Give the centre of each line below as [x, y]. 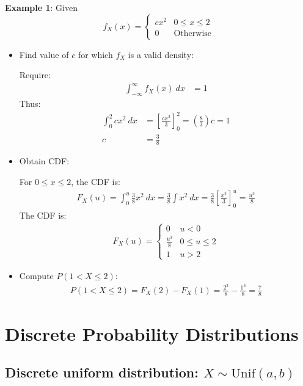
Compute [36, 276]
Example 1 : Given [41, 7]
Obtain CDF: [44, 161]
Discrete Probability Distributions [152, 333]
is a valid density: [161, 54]
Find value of [44, 54]
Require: [35, 75]
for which [95, 54]
